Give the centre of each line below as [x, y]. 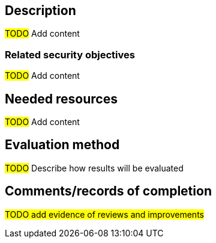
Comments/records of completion [108, 191]
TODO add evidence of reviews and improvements [104, 214]
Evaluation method [62, 145]
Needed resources [61, 99]
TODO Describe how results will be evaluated [94, 168]
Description [40, 11]
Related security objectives [70, 54]
